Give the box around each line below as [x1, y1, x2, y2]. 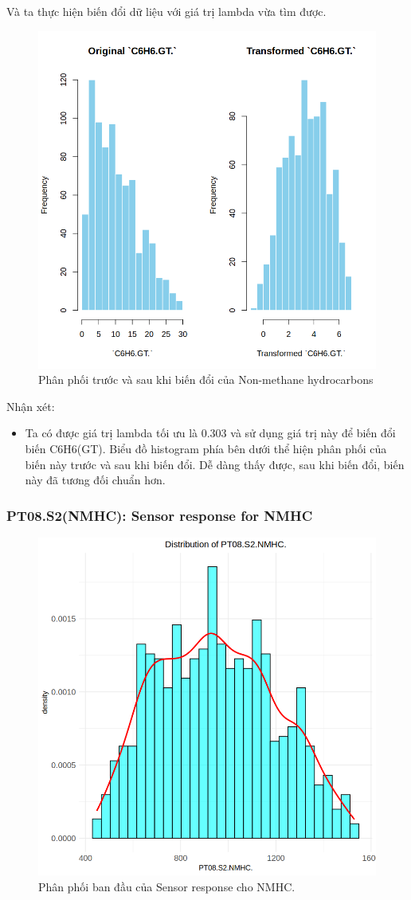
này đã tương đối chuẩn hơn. [25, 472, 166, 488]
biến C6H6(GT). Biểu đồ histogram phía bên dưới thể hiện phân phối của [25, 440, 387, 456]
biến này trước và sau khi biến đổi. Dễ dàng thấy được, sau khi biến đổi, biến [25, 456, 405, 472]
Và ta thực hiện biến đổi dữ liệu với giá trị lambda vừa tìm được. [6, 3, 327, 19]
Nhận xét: [6, 397, 55, 414]
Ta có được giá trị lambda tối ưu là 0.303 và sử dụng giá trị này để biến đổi [25, 425, 396, 441]
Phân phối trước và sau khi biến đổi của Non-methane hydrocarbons [38, 371, 374, 388]
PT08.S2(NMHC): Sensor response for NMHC [6, 505, 313, 525]
